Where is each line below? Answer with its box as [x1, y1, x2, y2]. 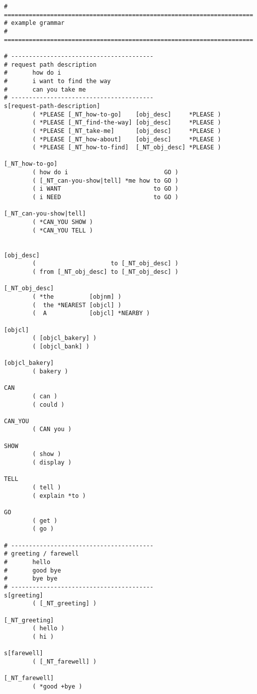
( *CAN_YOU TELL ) [32, 227, 93, 234]
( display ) [32, 459, 72, 466]
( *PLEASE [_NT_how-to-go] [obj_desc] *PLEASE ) [32, 111, 221, 118]
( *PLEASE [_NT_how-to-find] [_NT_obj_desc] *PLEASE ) [32, 144, 221, 151]
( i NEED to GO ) [32, 194, 178, 201]
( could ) [32, 401, 65, 408]
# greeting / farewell [4, 550, 79, 558]
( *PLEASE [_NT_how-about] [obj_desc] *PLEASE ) [32, 135, 221, 143]
